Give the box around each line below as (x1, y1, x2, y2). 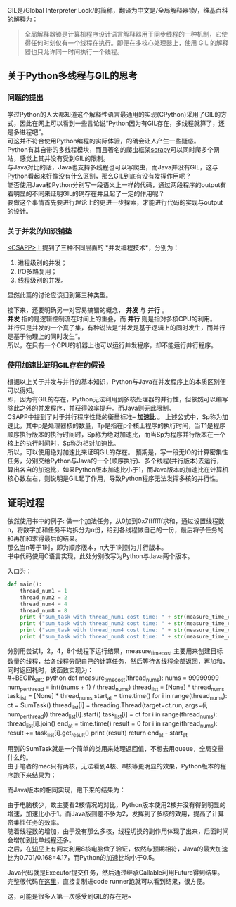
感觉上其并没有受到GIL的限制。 (19, 154, 110, 162)
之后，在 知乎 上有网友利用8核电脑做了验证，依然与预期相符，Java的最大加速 (7, 844, 228, 853)
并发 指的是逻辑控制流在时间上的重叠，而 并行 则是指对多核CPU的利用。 (7, 314, 216, 323)
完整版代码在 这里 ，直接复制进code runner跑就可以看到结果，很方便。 (7, 877, 209, 886)
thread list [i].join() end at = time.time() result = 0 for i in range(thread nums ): (7, 719, 218, 729)
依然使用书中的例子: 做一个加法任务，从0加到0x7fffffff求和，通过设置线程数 (7, 517, 225, 525)
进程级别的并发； (17, 258, 67, 266)
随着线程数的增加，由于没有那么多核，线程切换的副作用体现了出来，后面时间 (7, 827, 229, 835)
